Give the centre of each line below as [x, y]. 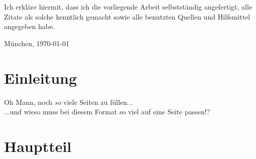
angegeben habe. [30, 26]
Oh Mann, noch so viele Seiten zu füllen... [69, 102]
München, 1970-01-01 [37, 43]
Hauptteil [38, 146]
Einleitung [41, 77]
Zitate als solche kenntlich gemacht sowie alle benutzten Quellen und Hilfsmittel [127, 16]
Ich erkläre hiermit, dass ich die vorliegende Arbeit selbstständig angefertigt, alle [128, 7]
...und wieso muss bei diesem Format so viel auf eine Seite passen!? [107, 112]
